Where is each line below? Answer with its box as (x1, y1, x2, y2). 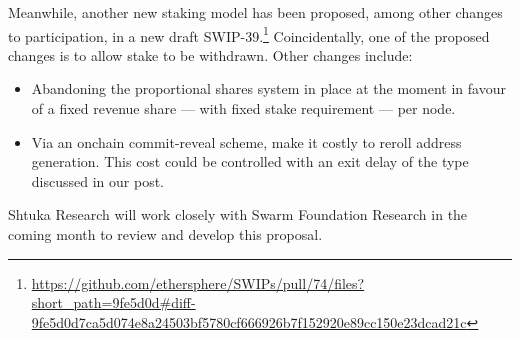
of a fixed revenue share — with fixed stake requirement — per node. (31, 98, 456, 119)
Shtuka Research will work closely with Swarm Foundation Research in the (8, 204, 468, 225)
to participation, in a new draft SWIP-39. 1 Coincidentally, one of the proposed (8, 22, 490, 46)
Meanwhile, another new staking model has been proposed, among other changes (8, 2, 503, 22)
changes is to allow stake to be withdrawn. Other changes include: (8, 44, 413, 65)
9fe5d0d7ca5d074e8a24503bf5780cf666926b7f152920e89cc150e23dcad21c (31, 311, 467, 332)
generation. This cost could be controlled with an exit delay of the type (31, 151, 469, 172)
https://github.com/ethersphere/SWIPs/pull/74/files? (31, 272, 365, 293)
